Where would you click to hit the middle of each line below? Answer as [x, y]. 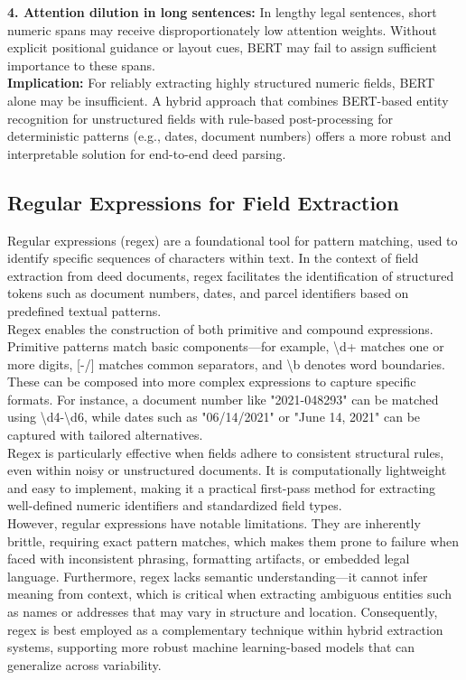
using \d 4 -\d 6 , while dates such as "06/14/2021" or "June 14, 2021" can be [214, 417]
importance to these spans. [81, 65]
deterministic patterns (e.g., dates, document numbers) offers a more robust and [229, 136]
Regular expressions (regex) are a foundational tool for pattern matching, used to [233, 240]
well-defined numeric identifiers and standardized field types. [175, 505]
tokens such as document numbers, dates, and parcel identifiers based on [208, 293]
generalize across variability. [84, 664]
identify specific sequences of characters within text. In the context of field [213, 258]
